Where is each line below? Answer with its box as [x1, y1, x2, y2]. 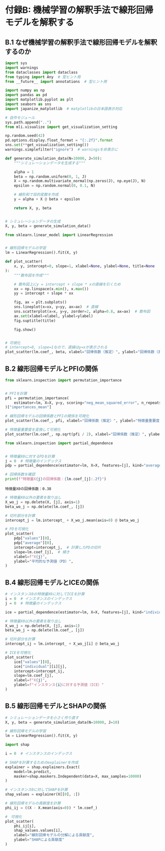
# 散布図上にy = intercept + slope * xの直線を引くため [14, 282, 121, 287]
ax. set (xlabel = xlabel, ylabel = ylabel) [14, 313, 93, 318]
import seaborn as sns [5, 102, 52, 107]
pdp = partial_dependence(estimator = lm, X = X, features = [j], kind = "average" [5, 463, 164, 468]
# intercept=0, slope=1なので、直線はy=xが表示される [5, 345, 108, 350]
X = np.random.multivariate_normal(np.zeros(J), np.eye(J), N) [14, 179, 146, 184]
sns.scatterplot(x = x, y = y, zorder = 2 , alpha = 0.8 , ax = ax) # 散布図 [14, 309, 151, 314]
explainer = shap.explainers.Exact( [5, 765, 80, 770]
